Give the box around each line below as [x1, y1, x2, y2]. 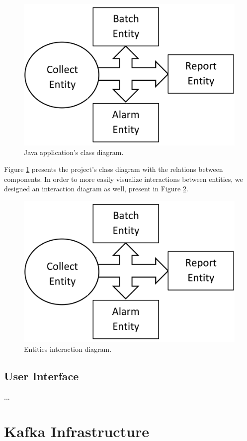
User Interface [4, 368, 79, 384]
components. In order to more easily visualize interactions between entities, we [4, 173, 243, 184]
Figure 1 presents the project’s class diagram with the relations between [4, 164, 223, 174]
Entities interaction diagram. [24, 344, 112, 354]
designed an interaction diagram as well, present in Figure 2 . [4, 183, 188, 194]
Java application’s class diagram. [24, 147, 124, 157]
